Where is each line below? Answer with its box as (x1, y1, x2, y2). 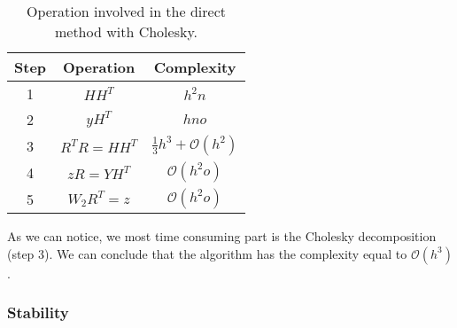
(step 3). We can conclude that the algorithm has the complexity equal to (7, 244, 407, 262)
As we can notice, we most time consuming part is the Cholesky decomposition (7, 227, 437, 245)
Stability (7, 301, 69, 324)
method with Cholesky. (54, 21, 198, 42)
